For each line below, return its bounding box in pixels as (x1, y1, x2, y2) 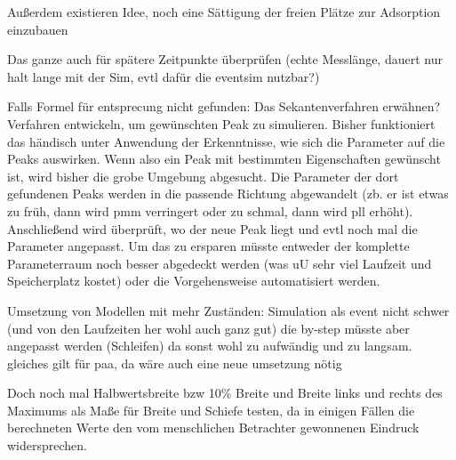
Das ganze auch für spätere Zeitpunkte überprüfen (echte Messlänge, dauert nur (7, 50, 443, 69)
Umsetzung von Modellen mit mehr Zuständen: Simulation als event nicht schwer (7, 301, 450, 319)
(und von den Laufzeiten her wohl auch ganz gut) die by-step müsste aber (7, 319, 410, 337)
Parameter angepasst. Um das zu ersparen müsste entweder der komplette (7, 237, 410, 255)
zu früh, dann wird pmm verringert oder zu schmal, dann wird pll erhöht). (7, 201, 413, 220)
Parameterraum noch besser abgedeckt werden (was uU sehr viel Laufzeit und (7, 254, 432, 272)
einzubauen (7, 20, 68, 38)
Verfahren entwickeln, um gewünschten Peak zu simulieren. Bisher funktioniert (7, 114, 436, 133)
